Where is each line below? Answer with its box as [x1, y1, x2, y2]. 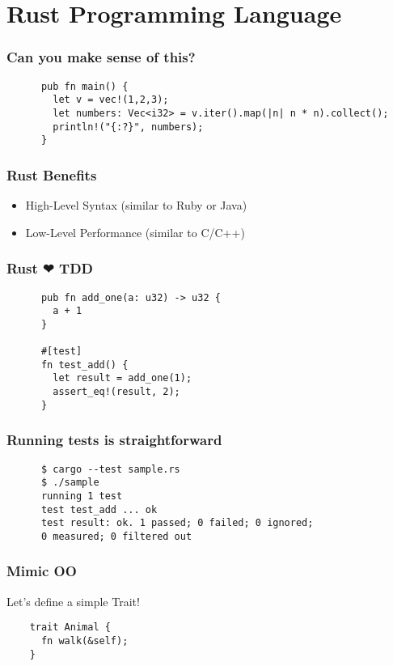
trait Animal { [29, 621, 111, 634]
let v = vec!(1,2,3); [53, 94, 169, 106]
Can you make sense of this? [6, 47, 196, 67]
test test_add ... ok [40, 503, 158, 515]
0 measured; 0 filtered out [40, 530, 192, 542]
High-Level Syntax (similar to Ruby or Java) [25, 197, 247, 214]
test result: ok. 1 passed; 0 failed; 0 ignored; [40, 517, 314, 529]
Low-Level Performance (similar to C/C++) [25, 223, 245, 240]
